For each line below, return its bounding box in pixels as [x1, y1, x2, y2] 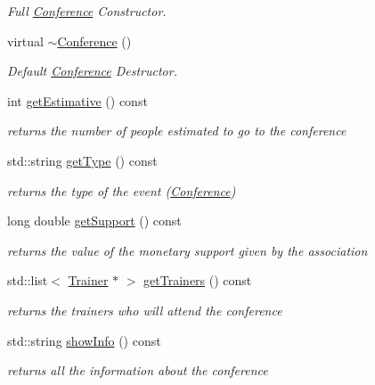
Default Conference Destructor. [7, 61, 177, 80]
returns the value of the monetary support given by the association [7, 241, 368, 259]
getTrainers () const [143, 271, 252, 290]
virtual [7, 31, 44, 50]
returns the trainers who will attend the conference [7, 300, 282, 319]
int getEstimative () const [7, 91, 148, 110]
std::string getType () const [7, 151, 158, 169]
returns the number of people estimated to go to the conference [7, 121, 346, 140]
